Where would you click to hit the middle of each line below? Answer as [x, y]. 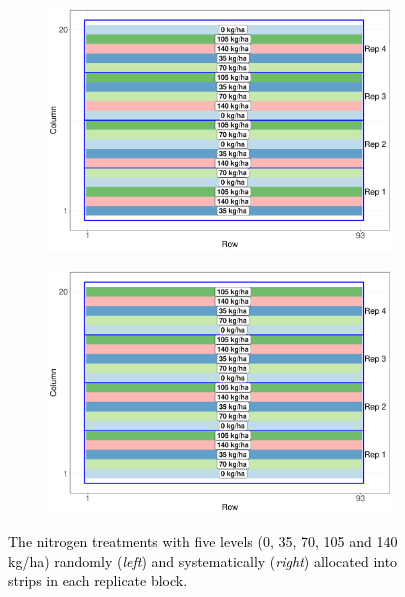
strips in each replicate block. [98, 580]
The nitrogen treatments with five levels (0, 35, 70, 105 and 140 [203, 541]
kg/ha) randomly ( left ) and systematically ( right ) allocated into [203, 560]
